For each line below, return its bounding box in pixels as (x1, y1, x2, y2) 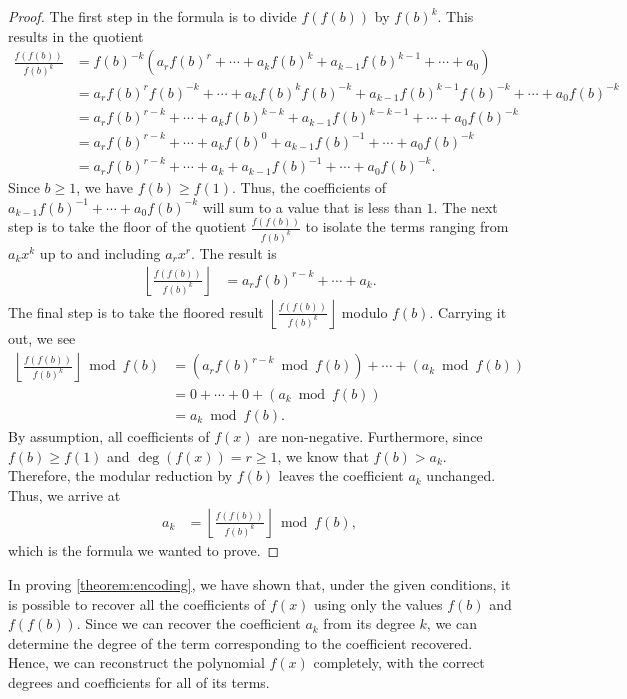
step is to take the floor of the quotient (8, 216, 247, 237)
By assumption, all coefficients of (8, 425, 210, 446)
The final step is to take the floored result (8, 301, 264, 322)
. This (437, 6, 474, 26)
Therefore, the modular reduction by (8, 465, 233, 486)
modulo (341, 301, 388, 322)
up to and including (39, 242, 161, 263)
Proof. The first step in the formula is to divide (8, 6, 297, 26)
